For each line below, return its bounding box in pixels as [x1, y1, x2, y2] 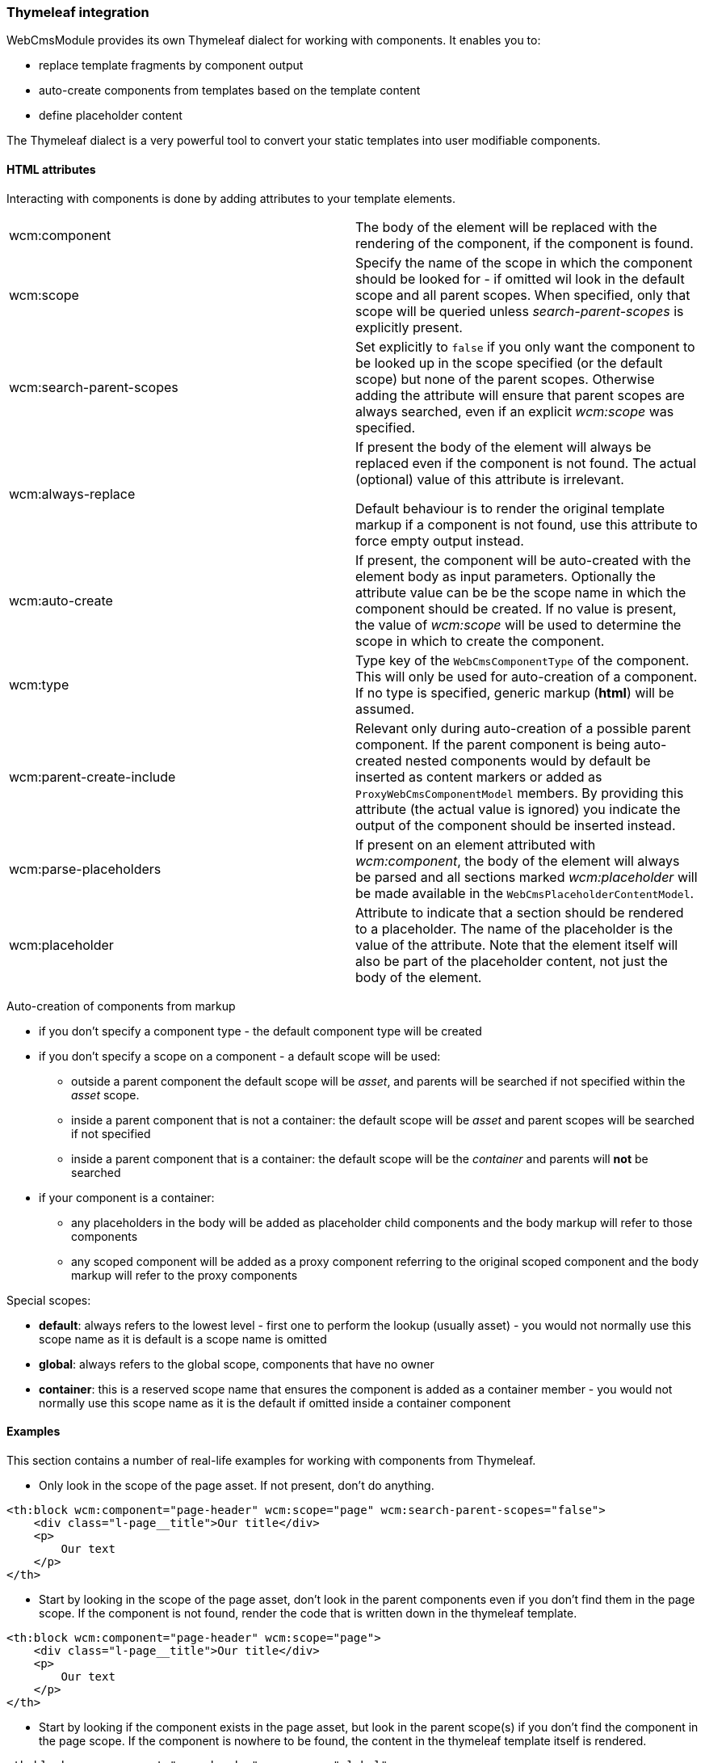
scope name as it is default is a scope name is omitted [39, 1331, 327, 1346]
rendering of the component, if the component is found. [355, 234, 694, 251]
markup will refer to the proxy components [71, 1267, 298, 1282]
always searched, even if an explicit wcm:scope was [355, 403, 674, 420]
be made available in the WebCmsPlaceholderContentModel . [355, 884, 695, 901]
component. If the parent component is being [355, 736, 631, 753]
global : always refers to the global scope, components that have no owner [39, 1356, 434, 1371]
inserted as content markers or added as [355, 768, 602, 785]
